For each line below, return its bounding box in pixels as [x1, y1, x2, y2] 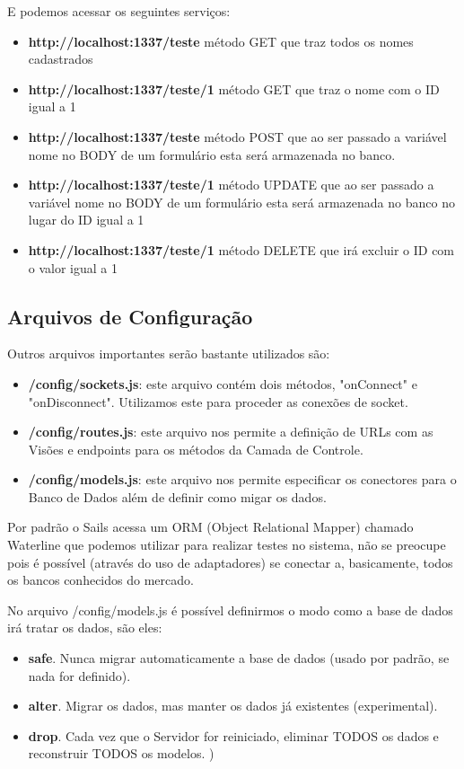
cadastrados [28, 49, 93, 68]
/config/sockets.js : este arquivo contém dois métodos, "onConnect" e [28, 374, 417, 393]
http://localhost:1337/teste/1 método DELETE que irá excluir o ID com [28, 240, 455, 259]
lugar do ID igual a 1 [28, 210, 144, 229]
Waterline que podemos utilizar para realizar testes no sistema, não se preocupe [7, 535, 446, 554]
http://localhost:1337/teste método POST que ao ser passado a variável [28, 127, 447, 146]
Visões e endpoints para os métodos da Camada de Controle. [28, 439, 363, 458]
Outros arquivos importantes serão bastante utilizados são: [7, 344, 330, 363]
